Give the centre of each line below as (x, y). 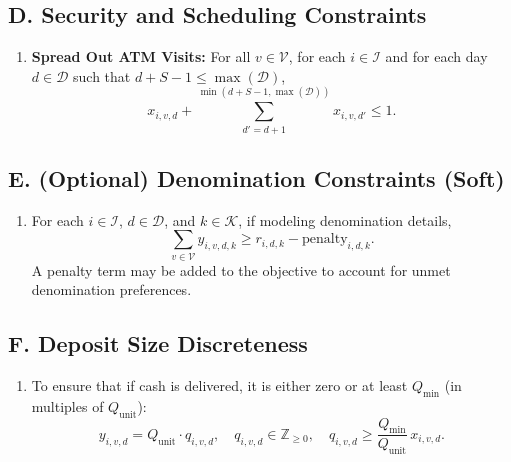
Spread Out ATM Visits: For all (141, 56)
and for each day (436, 56)
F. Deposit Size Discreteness (158, 343)
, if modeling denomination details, (345, 219)
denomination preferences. (111, 289)
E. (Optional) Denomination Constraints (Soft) (256, 177)
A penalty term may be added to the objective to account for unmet (241, 269)
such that (102, 75)
